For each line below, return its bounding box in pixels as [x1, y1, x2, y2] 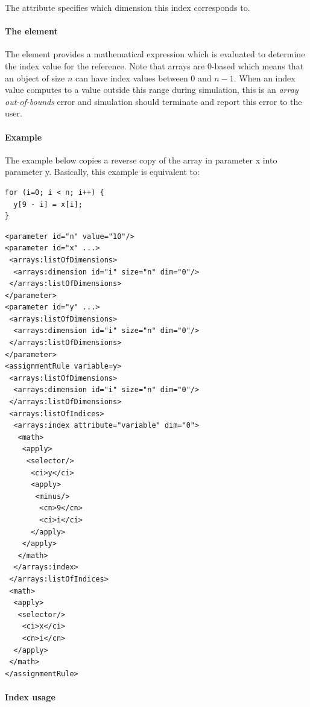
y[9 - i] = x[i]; [13, 200, 83, 209]
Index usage [5, 690, 55, 703]
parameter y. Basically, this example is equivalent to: [5, 165, 200, 178]
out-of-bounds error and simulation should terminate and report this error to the [5, 95, 302, 107]
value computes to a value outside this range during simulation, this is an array [5, 83, 299, 96]
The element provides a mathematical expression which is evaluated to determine [5, 48, 305, 60]
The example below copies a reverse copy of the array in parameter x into [5, 153, 277, 166]
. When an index [233, 71, 296, 84]
